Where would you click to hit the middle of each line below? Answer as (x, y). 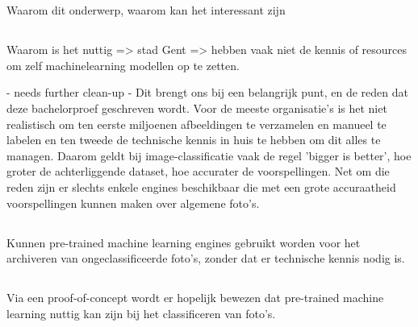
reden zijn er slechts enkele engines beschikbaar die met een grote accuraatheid (201, 186)
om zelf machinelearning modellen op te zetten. (123, 65)
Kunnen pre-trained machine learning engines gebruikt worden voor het (184, 242)
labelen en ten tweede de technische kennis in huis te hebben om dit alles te (194, 140)
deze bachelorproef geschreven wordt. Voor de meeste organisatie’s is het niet (197, 108)
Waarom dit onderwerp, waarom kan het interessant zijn (146, 10)
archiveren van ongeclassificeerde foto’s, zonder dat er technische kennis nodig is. (206, 258)
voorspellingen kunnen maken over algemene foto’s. (133, 203)
